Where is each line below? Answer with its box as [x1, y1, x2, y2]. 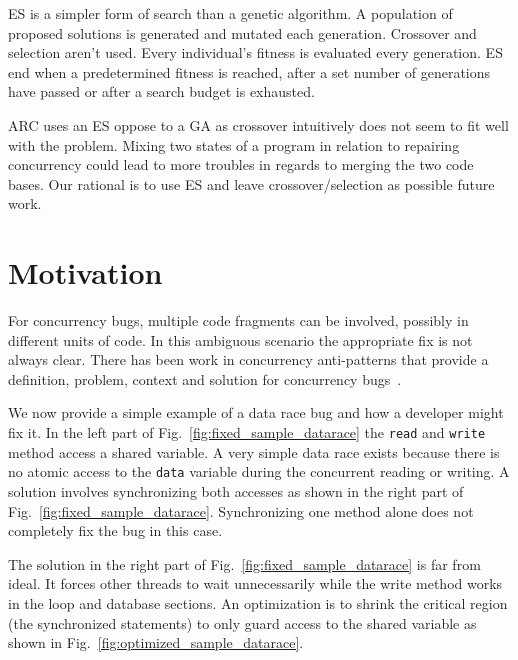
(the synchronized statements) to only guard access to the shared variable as [8, 612, 477, 633]
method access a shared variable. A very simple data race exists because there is [8, 441, 500, 462]
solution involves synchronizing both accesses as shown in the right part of [8, 480, 464, 501]
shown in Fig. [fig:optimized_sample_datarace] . [8, 632, 304, 653]
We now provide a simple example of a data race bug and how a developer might [8, 402, 504, 423]
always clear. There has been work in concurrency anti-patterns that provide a [8, 349, 489, 370]
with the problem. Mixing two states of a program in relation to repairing [8, 134, 460, 155]
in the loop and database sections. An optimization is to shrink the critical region [8, 592, 508, 613]
